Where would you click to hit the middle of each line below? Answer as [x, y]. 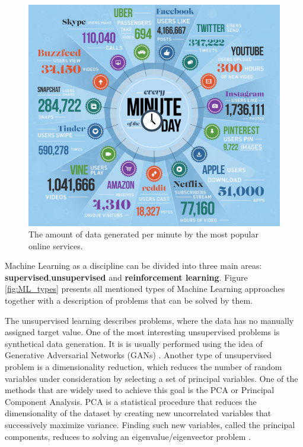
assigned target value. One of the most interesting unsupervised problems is [142, 332]
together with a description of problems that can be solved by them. [129, 300]
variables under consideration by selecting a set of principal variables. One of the [151, 378]
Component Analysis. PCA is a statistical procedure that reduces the [131, 401]
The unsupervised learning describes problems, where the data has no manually [149, 320]
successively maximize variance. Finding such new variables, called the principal [150, 425]
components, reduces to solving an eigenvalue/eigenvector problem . [128, 436]
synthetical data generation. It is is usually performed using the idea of [134, 343]
